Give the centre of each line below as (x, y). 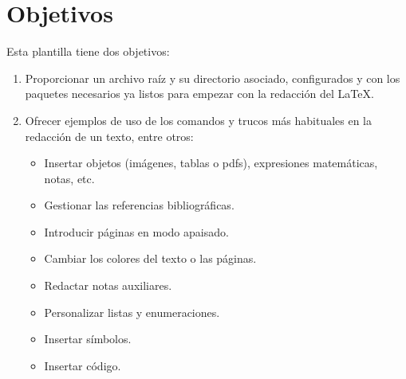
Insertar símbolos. (88, 339)
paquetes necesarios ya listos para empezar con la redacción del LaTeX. (199, 94)
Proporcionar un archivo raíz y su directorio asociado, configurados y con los (213, 78)
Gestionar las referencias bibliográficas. (139, 205)
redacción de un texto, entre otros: (109, 136)
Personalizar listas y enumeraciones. (132, 312)
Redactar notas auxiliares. (108, 285)
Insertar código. (83, 365)
